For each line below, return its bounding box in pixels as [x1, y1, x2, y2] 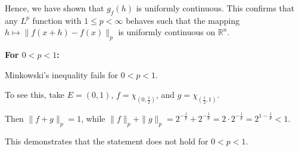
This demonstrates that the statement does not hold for [5, 134, 208, 147]
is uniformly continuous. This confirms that [136, 2, 295, 14]
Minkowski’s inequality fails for [5, 68, 119, 81]
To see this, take [5, 88, 65, 101]
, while [81, 112, 105, 124]
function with [32, 14, 82, 26]
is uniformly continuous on [118, 26, 216, 38]
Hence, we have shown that [5, 2, 104, 14]
